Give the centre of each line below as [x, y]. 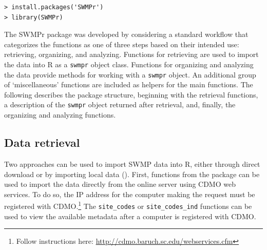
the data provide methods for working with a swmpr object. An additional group [130, 74]
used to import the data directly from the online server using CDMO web [120, 184]
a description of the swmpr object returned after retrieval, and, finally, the [120, 104]
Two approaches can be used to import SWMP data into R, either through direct [132, 164]
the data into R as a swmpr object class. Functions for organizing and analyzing [129, 64]
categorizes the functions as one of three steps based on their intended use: [122, 44]
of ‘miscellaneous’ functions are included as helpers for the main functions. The [129, 84]
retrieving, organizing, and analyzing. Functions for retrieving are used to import [131, 54]
